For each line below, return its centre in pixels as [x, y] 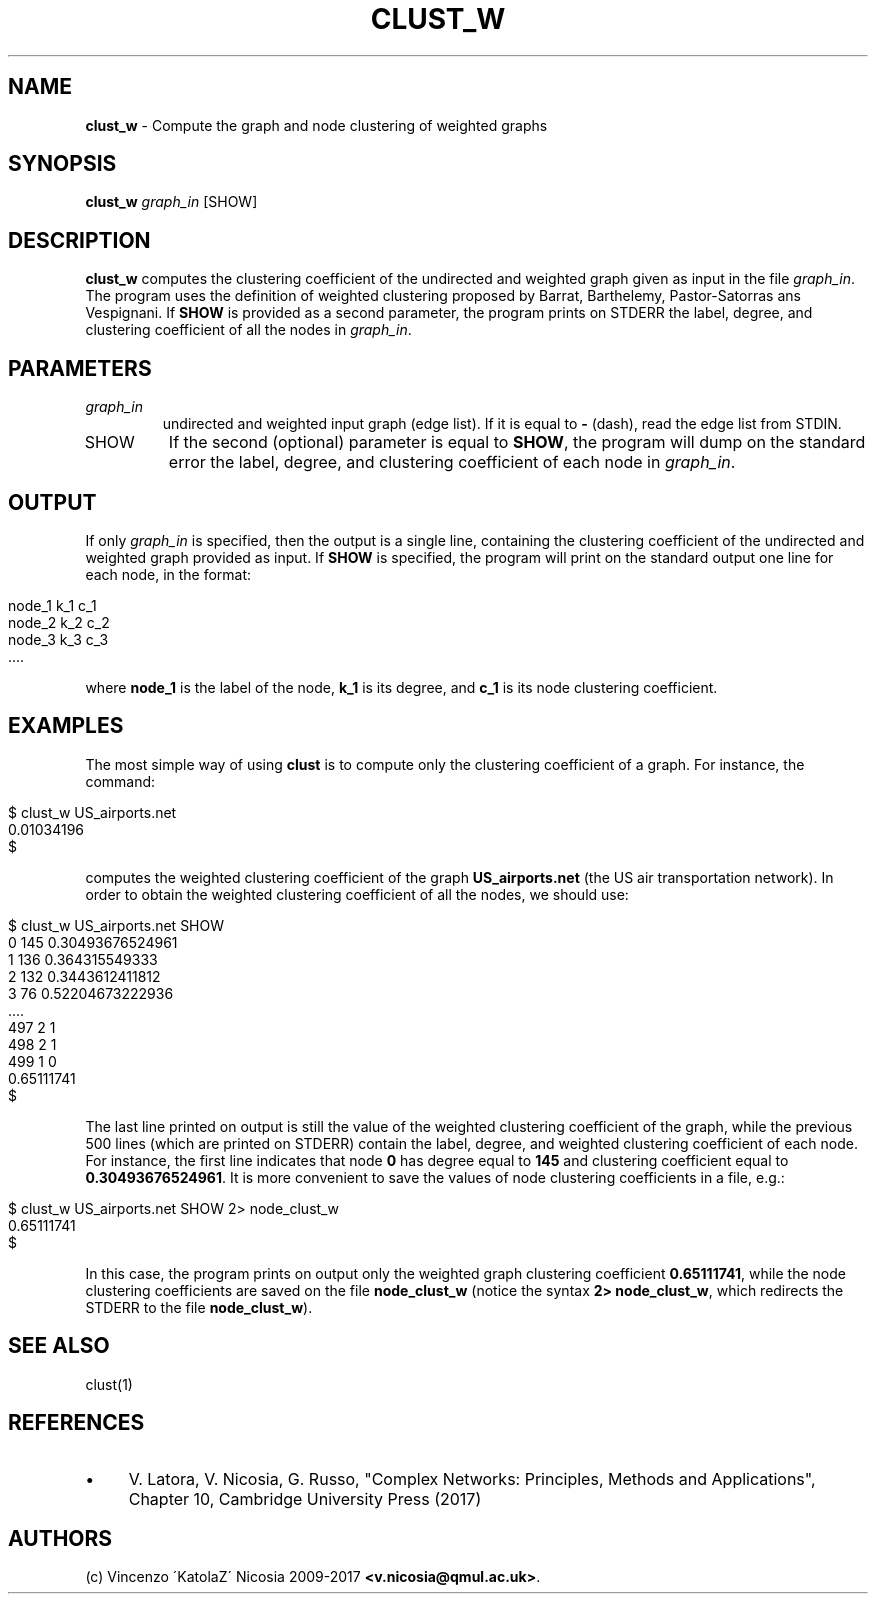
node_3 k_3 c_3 [58, 639]
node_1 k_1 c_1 [52, 605]
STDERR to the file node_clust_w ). [199, 1307]
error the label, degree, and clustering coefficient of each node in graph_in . [452, 462]
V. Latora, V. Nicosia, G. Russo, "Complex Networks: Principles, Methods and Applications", [472, 1478]
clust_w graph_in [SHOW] [171, 202]
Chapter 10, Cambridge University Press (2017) [305, 1498]
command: [120, 781]
